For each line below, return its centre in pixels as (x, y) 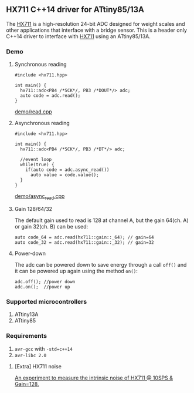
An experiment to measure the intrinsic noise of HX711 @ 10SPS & (94, 378)
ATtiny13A (26, 314)
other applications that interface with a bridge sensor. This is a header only (97, 30)
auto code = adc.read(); (50, 96)
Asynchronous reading (42, 123)
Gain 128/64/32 (33, 209)
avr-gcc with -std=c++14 (44, 348)
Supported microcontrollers (47, 301)
